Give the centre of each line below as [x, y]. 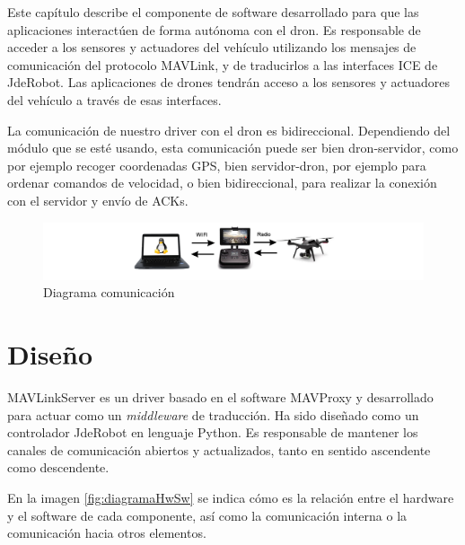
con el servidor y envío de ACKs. [98, 200]
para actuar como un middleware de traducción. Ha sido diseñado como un [213, 414]
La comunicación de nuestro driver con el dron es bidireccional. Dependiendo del [229, 130]
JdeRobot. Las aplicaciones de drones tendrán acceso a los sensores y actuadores [228, 82]
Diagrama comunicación [109, 292]
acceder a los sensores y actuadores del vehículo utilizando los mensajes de [212, 47]
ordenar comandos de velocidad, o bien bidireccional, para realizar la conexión [222, 183]
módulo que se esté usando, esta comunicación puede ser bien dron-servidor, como [233, 148]
